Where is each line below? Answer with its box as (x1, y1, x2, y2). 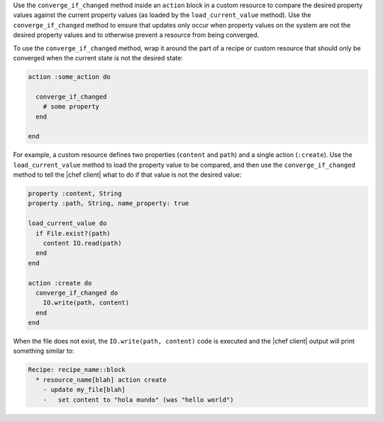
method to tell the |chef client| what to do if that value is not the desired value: (13, 170, 242, 179)
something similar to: (13, 346, 74, 355)
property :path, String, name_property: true (28, 199, 189, 207)
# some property (43, 103, 99, 111)
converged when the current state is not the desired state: (13, 53, 184, 62)
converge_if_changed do (35, 288, 118, 297)
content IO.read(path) (43, 239, 122, 247)
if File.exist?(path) (35, 229, 111, 237)
